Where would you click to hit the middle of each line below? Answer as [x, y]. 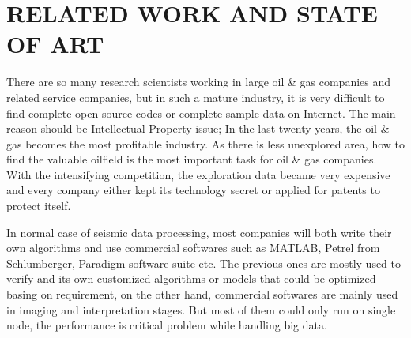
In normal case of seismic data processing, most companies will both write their [199, 232]
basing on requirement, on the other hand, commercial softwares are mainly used [202, 294]
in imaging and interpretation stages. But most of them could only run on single [201, 309]
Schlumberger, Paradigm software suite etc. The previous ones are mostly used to [204, 263]
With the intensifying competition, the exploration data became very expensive [198, 174]
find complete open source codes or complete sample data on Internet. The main [201, 113]
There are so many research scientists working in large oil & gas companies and [199, 82]
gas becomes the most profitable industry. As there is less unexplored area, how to [205, 143]
